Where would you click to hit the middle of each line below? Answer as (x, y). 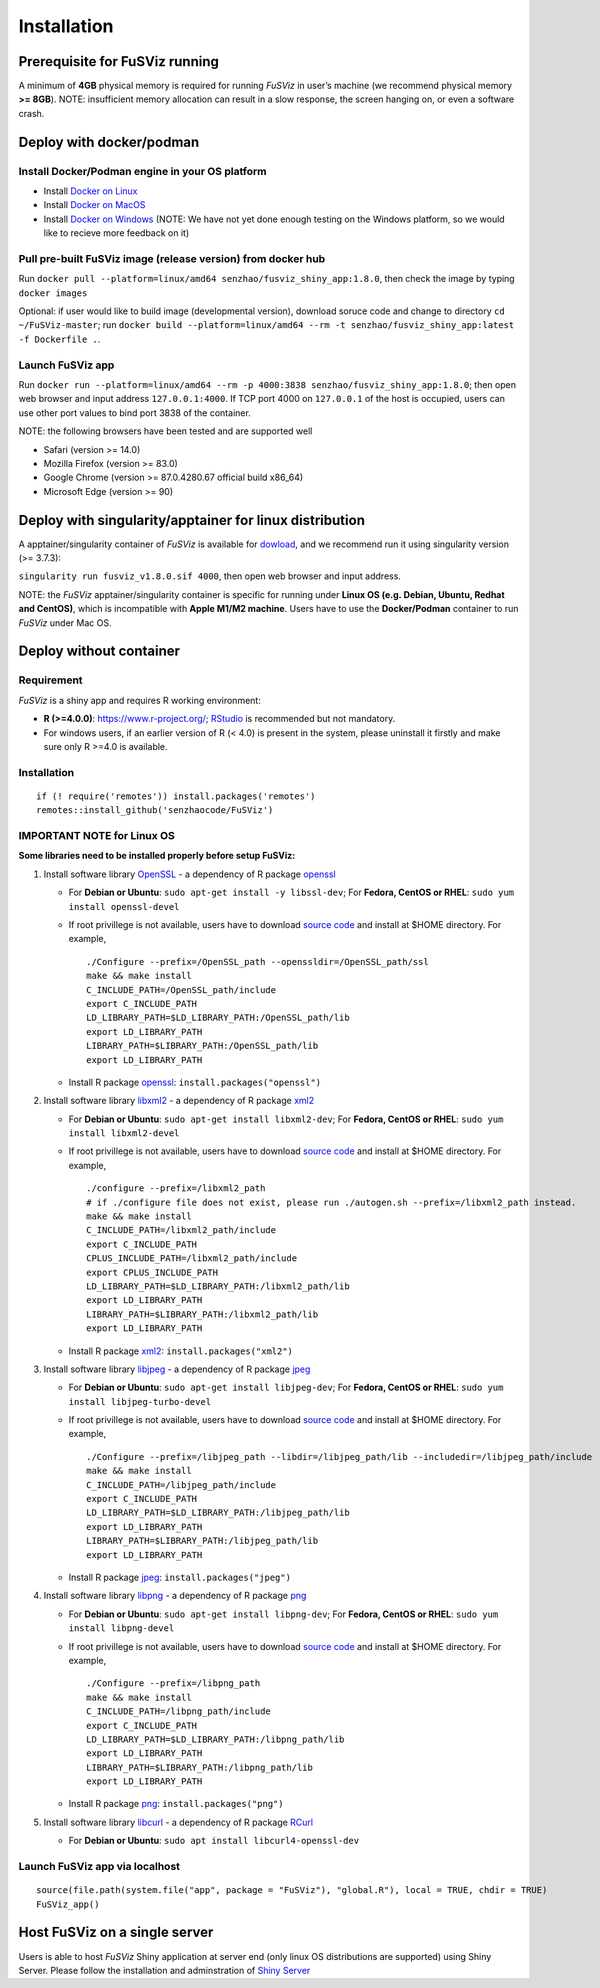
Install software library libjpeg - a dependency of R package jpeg (177, 1369)
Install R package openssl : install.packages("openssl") (195, 1082)
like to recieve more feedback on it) (116, 233)
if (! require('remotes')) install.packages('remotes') (176, 796)
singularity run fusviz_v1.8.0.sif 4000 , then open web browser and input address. (210, 576)
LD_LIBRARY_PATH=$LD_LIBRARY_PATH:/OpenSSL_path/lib (218, 1018)
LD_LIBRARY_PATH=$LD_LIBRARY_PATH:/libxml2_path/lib (218, 1286)
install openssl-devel (124, 906)
